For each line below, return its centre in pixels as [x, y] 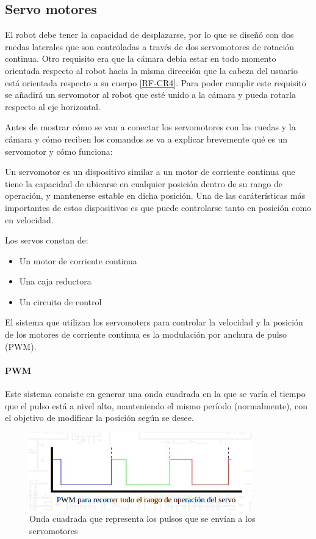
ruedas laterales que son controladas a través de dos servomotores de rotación [150, 46]
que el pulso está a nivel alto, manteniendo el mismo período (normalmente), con [156, 405]
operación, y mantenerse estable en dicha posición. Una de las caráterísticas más [155, 195]
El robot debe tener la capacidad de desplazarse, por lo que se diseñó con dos [149, 35]
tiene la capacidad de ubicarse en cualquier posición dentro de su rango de [144, 183]
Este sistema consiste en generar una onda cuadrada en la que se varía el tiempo [155, 394]
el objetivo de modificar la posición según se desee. [99, 418]
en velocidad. [29, 219]
